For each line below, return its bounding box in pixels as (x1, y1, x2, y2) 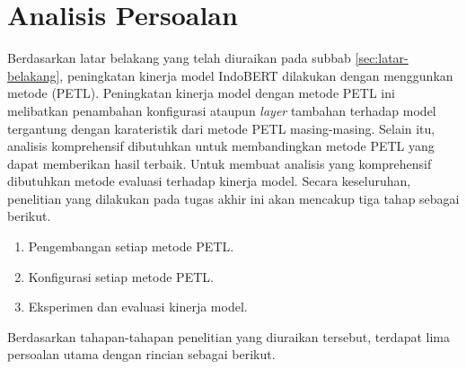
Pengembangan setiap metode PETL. (28, 237, 234, 256)
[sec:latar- (355, 48, 409, 67)
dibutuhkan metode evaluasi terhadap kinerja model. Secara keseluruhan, (7, 171, 411, 190)
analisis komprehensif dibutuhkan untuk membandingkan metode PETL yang (7, 136, 435, 155)
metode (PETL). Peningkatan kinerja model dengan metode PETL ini (7, 83, 395, 102)
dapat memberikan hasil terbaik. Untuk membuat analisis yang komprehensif (7, 154, 432, 172)
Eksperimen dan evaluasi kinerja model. (28, 297, 248, 316)
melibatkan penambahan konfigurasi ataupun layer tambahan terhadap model (7, 101, 436, 119)
